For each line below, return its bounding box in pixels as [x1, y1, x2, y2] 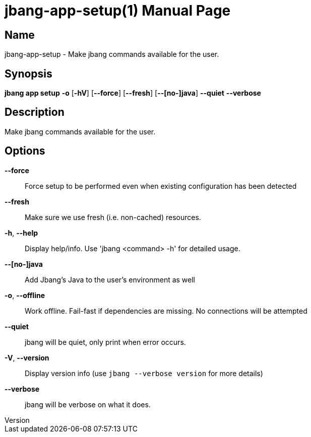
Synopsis [5, 67, 52, 80]
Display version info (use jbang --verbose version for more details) [25, 369, 263, 378]
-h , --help [5, 228, 38, 237]
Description [5, 106, 65, 119]
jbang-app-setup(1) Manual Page [5, 2, 231, 19]
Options [5, 144, 45, 158]
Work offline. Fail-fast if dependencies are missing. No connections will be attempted [25, 306, 307, 315]
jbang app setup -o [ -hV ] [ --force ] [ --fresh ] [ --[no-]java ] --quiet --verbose [5, 89, 261, 98]
